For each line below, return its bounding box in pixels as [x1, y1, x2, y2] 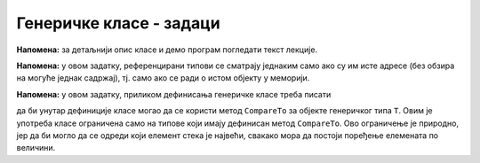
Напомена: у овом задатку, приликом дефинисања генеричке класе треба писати [16, 89, 332, 99]
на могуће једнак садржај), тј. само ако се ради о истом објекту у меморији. [16, 73, 310, 83]
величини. [16, 143, 56, 153]
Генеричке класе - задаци [16, 13, 221, 33]
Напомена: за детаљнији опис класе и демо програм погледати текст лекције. [16, 44, 318, 55]
